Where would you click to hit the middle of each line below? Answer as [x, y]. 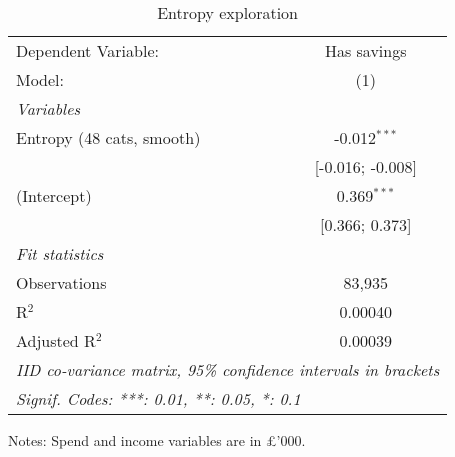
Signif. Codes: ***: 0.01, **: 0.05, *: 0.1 [158, 398]
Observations [61, 282]
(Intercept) [54, 195]
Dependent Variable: [87, 50]
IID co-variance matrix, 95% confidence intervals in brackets [228, 369]
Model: [40, 79]
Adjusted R [56, 340]
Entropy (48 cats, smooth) [108, 137]
